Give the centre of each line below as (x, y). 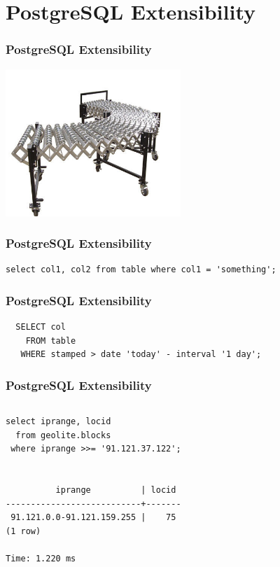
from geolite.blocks (63, 435)
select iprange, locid (58, 422)
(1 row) (23, 531)
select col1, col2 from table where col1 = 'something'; (141, 270)
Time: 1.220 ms (41, 559)
